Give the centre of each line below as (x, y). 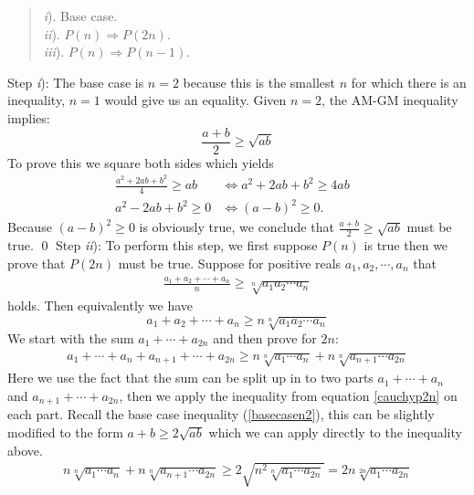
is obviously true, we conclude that (237, 227)
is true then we (406, 245)
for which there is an (409, 82)
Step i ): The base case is (76, 82)
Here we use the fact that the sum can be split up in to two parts (190, 378)
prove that (37, 263)
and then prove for (265, 338)
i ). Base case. (80, 16)
